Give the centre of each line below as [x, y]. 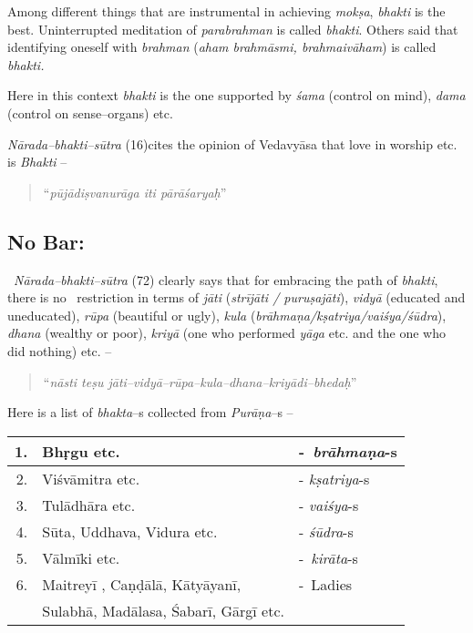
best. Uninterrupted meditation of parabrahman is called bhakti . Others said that [233, 29]
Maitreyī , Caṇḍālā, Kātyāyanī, [142, 584]
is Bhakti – [37, 162]
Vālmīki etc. [81, 557]
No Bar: [46, 241]
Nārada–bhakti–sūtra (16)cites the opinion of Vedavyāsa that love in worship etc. [232, 143]
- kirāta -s [329, 557]
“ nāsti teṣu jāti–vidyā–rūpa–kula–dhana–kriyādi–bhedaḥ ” [200, 381]
